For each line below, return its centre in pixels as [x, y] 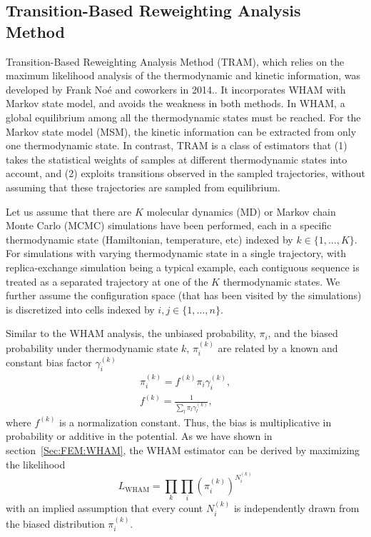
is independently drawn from [296, 508]
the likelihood [36, 464]
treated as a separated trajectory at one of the [107, 281]
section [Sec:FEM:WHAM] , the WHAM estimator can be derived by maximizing [183, 450]
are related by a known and [278, 347]
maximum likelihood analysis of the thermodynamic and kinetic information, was [183, 75]
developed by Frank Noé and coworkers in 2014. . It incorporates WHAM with [176, 89]
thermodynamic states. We [281, 281]
